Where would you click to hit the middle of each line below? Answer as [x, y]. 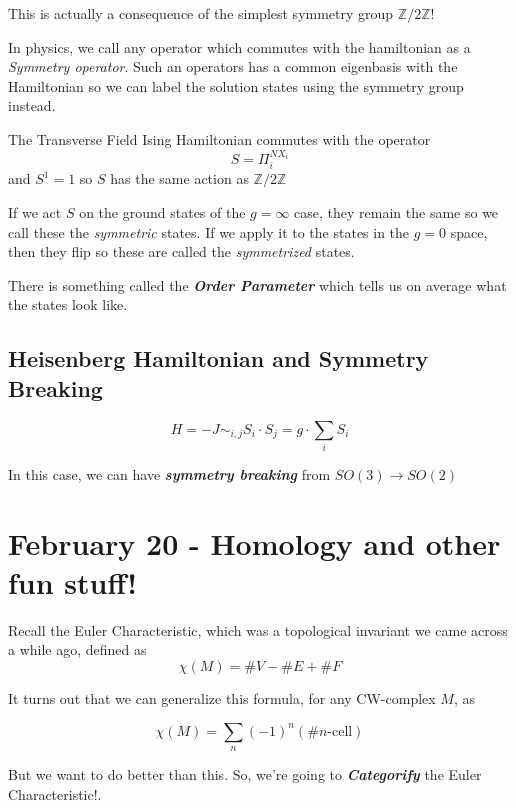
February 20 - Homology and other [254, 542]
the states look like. [68, 304]
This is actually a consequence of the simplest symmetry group [201, 13]
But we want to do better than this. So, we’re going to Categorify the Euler [245, 774]
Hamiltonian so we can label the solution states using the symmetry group [236, 85]
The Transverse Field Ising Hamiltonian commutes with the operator [219, 138]
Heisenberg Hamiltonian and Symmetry [218, 358]
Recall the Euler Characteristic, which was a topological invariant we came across [258, 629]
